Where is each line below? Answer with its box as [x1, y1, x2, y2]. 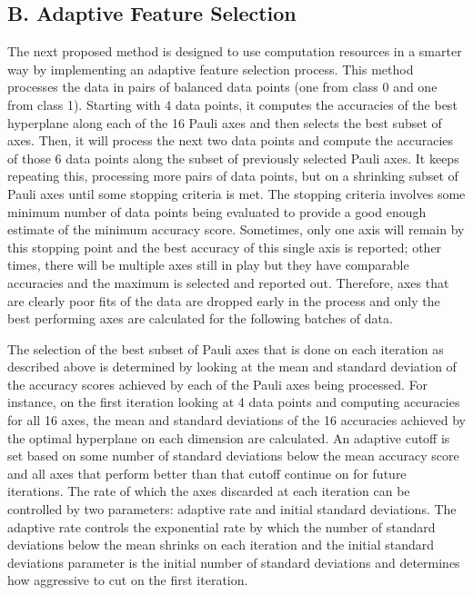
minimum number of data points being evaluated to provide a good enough [7, 202, 427, 221]
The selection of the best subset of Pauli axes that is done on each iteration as [7, 339, 444, 358]
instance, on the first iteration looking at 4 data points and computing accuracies [7, 392, 460, 412]
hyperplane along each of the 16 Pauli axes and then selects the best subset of [7, 113, 442, 132]
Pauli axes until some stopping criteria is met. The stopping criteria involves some [7, 183, 466, 203]
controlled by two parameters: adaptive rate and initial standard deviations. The [7, 500, 457, 519]
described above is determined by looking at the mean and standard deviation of [7, 357, 457, 376]
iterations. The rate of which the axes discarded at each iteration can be [7, 481, 410, 501]
